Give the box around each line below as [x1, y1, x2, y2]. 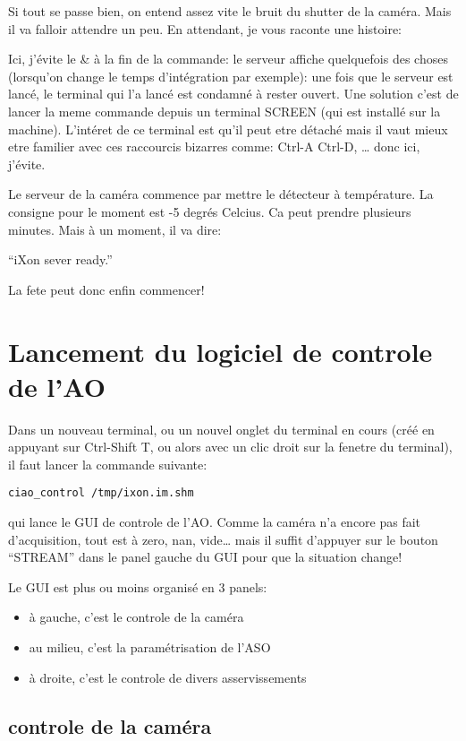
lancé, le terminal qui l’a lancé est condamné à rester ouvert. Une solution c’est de [8, 84, 459, 103]
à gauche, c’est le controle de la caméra [29, 607, 244, 626]
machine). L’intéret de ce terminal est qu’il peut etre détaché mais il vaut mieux [8, 119, 448, 138]
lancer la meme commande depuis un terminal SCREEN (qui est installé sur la [8, 101, 441, 120]
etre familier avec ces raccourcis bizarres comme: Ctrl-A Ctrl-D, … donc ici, [8, 137, 420, 156]
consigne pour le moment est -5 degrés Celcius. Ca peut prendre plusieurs [8, 202, 411, 220]
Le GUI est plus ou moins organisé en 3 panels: [8, 577, 267, 596]
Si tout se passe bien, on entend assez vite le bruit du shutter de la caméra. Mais [8, 2, 452, 20]
